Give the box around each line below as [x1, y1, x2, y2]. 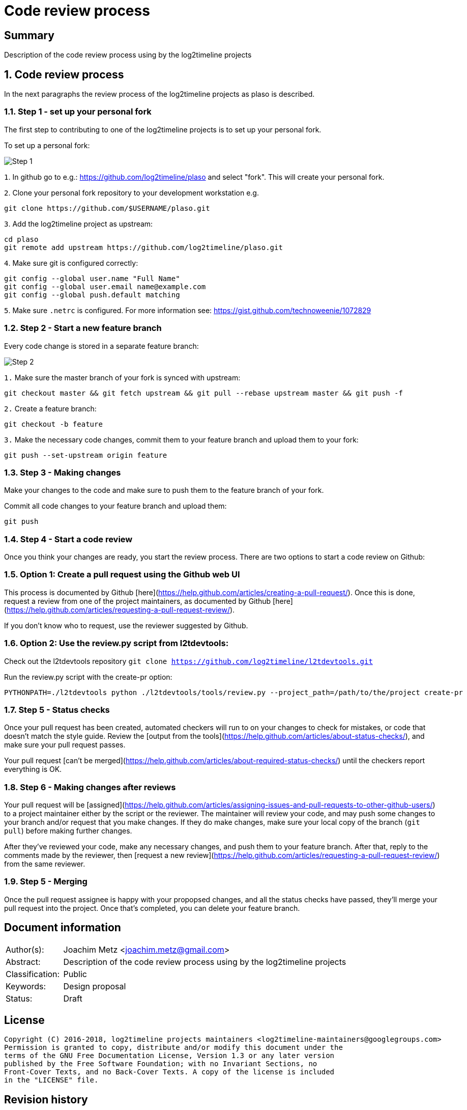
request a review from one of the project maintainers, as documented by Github [4, 596, 271, 605]
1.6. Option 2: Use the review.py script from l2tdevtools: [4, 638, 229, 649]
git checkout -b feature [4, 420, 103, 428]
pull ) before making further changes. [4, 826, 132, 836]
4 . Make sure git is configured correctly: [4, 258, 138, 267]
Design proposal [63, 981, 126, 991]
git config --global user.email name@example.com [4, 282, 206, 291]
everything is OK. [4, 765, 62, 774]
